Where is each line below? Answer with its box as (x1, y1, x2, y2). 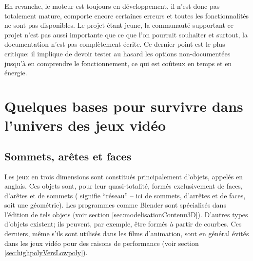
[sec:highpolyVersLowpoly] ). (4, 247, 88, 258)
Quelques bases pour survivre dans (4, 96, 243, 116)
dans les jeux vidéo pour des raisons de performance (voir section (4, 238, 199, 248)
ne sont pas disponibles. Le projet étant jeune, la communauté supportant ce (4, 20, 234, 30)
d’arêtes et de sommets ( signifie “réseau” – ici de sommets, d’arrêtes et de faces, (4, 190, 246, 200)
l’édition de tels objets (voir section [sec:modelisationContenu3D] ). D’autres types (4, 209, 248, 219)
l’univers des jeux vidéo (4, 115, 166, 135)
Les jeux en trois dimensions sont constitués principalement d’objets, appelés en (4, 171, 243, 181)
